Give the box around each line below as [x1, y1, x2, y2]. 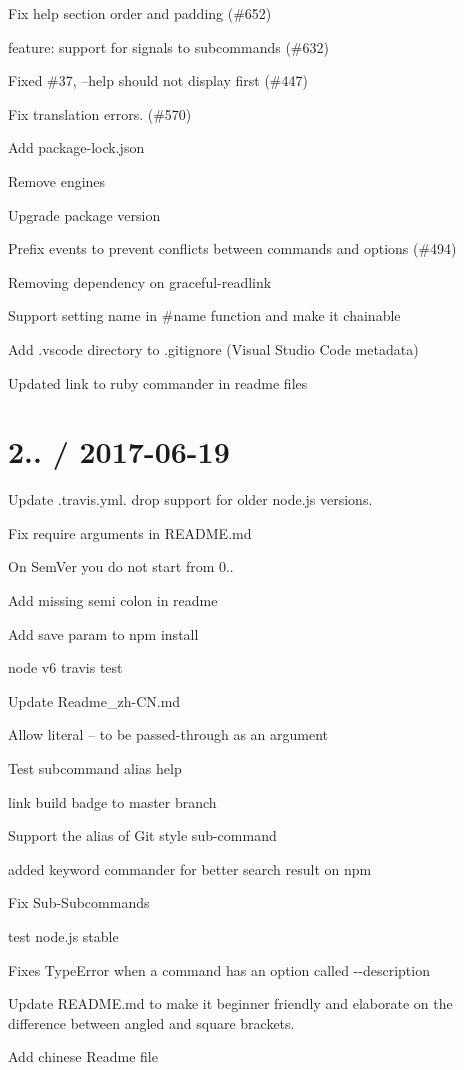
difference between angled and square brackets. [8, 1012, 295, 1033]
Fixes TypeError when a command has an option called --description [8, 959, 430, 980]
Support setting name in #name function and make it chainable [8, 305, 401, 326]
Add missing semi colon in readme [8, 590, 218, 611]
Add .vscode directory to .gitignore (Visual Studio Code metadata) [8, 338, 419, 359]
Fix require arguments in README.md [8, 522, 252, 543]
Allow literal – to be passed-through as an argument [8, 724, 329, 745]
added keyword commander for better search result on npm [8, 858, 372, 879]
